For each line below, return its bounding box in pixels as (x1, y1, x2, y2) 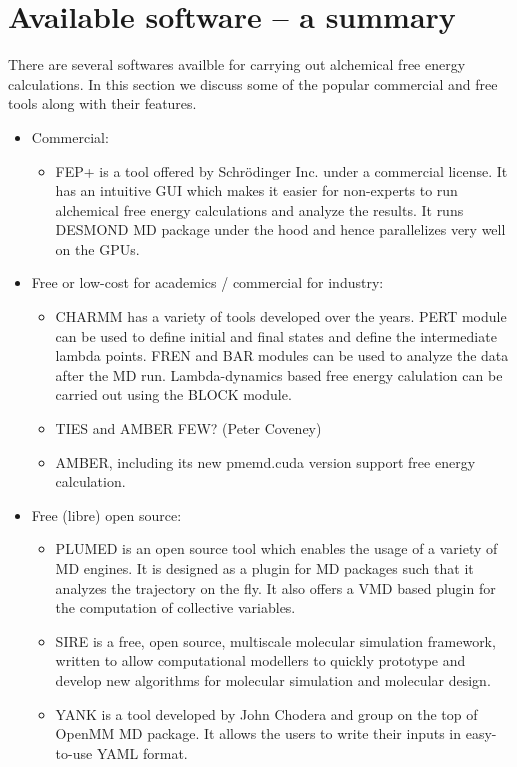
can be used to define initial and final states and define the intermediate (55, 325, 497, 346)
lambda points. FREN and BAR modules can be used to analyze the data (55, 345, 509, 366)
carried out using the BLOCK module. (55, 384, 292, 405)
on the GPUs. (55, 238, 140, 259)
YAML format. (96, 742, 188, 763)
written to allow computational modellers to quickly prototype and (55, 650, 466, 671)
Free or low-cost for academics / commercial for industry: (31, 272, 384, 293)
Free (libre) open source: (31, 504, 182, 525)
